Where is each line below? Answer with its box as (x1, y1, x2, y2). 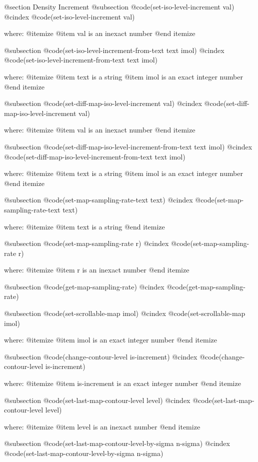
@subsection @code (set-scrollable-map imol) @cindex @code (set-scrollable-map (4, 308, 245, 318)
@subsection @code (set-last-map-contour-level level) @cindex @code (4, 394, 212, 405)
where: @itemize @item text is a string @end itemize (4, 221, 165, 231)
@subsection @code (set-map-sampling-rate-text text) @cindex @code (4, 194, 214, 205)
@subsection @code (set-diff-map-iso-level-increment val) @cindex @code (4, 98, 223, 108)
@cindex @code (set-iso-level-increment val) (4, 11, 135, 21)
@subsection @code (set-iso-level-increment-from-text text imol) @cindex (4, 44, 224, 55)
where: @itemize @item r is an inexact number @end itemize (4, 264, 189, 275)
